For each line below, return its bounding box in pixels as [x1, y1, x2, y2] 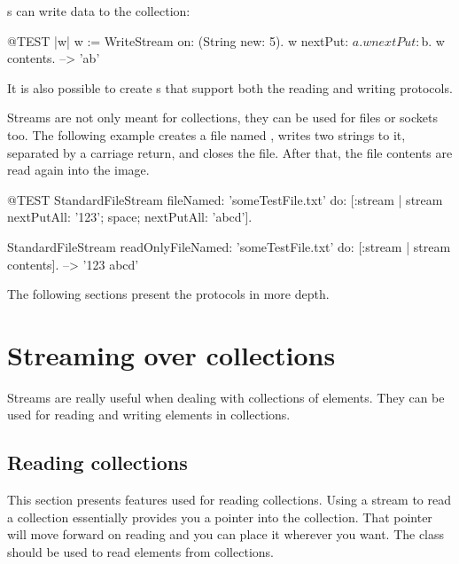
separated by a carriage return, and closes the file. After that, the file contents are [7, 143, 453, 161]
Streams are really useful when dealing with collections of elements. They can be [7, 388, 445, 406]
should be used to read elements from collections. [7, 543, 274, 561]
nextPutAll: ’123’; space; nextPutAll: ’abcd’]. [7, 208, 253, 226]
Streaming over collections [7, 336, 336, 372]
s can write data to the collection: [7, 2, 191, 20]
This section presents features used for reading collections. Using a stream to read [7, 490, 451, 509]
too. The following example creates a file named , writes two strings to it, [7, 125, 406, 144]
